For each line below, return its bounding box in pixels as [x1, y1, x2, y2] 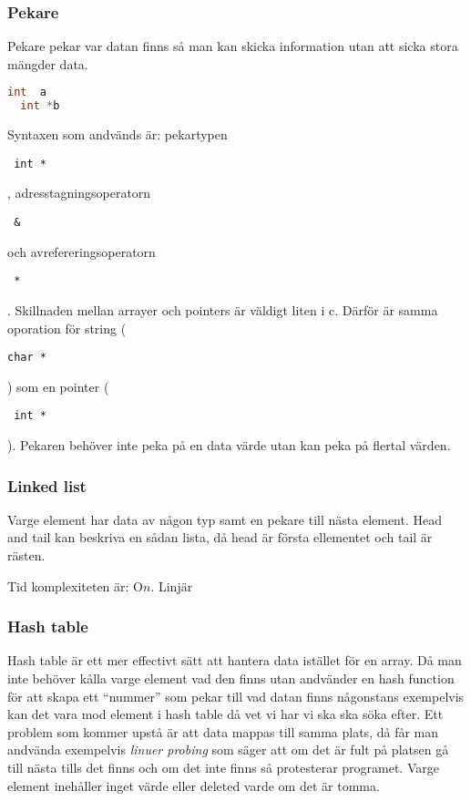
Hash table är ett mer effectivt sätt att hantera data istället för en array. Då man [7, 651, 462, 670]
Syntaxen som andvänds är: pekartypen [7, 125, 228, 144]
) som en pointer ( [7, 376, 109, 395]
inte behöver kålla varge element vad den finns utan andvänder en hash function [7, 669, 455, 687]
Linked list [7, 474, 87, 497]
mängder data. [7, 54, 88, 73]
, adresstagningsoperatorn [7, 183, 151, 202]
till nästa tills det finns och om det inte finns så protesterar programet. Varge [7, 757, 439, 776]
